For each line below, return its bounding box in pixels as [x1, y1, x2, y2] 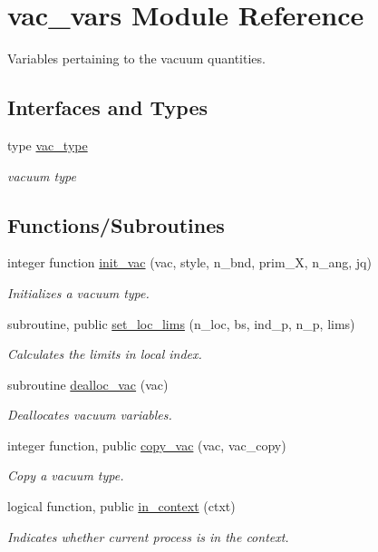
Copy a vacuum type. [7, 466, 124, 485]
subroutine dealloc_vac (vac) [7, 374, 169, 393]
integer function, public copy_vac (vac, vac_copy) [7, 435, 286, 454]
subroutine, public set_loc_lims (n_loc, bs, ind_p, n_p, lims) [7, 314, 355, 333]
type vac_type [7, 135, 88, 154]
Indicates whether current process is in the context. [7, 527, 289, 546]
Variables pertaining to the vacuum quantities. [7, 49, 266, 68]
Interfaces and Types [7, 93, 208, 121]
